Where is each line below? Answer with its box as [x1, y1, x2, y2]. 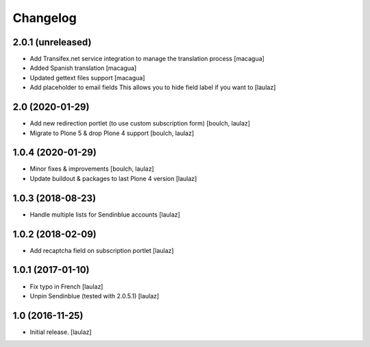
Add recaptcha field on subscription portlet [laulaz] [29, 246, 174, 254]
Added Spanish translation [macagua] [29, 64, 137, 72]
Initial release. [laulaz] [29, 328, 92, 336]
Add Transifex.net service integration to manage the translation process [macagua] [29, 55, 265, 63]
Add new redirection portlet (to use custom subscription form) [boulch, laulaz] [29, 119, 250, 128]
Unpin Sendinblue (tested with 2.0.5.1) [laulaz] [29, 291, 160, 300]
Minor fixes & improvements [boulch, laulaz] [29, 165, 154, 173]
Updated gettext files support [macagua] [29, 73, 145, 82]
